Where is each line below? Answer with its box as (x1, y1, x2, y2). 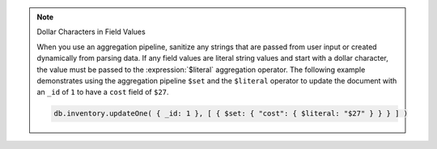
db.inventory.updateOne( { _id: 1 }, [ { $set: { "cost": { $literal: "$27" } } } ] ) (53, 109, 409, 118)
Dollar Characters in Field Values (36, 27, 146, 36)
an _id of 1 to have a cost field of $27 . (36, 87, 169, 97)
